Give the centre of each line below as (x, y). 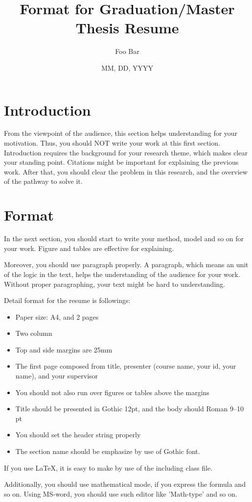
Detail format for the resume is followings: (67, 300)
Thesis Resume (127, 28)
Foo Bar (127, 51)
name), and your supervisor (57, 376)
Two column (34, 333)
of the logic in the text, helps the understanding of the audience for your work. (122, 274)
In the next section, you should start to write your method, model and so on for (124, 238)
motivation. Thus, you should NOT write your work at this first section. (112, 143)
